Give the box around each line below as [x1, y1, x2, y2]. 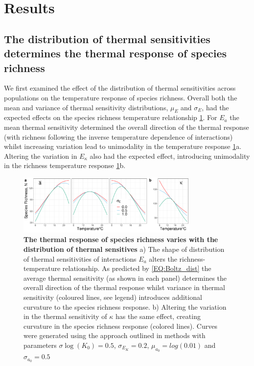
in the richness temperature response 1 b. [4, 160, 126, 171]
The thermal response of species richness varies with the [23, 234, 218, 244]
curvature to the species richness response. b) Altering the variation [23, 301, 227, 312]
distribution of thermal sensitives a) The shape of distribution [23, 244, 225, 254]
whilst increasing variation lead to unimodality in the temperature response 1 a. [4, 141, 242, 151]
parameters [23, 340, 57, 350]
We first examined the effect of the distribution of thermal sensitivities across [4, 83, 236, 93]
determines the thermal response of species [4, 46, 227, 61]
